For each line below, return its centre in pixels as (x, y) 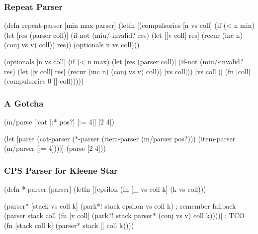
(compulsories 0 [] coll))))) (44, 81)
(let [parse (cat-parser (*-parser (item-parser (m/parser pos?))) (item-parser (120, 138)
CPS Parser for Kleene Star (61, 170)
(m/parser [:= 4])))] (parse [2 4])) (55, 148)
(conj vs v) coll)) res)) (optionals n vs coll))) (72, 45)
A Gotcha (24, 103)
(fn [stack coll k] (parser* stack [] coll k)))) (69, 225)
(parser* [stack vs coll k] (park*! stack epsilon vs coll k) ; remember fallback (120, 205)
